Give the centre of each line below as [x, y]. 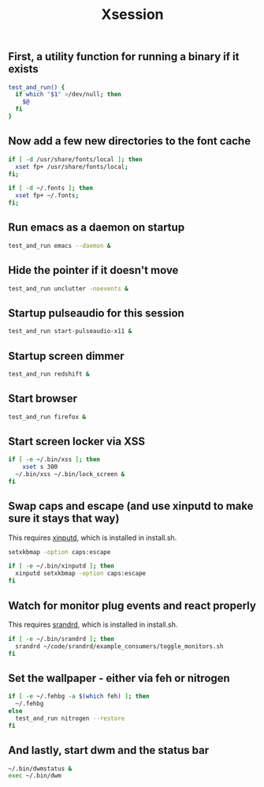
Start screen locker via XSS [77, 441]
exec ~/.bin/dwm [35, 776]
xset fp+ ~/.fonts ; [47, 196]
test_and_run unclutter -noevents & [68, 289]
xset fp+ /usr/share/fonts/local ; [72, 167]
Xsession [132, 15]
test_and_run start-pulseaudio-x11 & [70, 332]
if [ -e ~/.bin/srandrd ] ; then [61, 639]
